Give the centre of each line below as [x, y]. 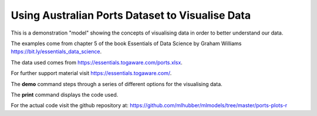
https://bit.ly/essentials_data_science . [56, 52]
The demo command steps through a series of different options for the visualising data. [117, 84]
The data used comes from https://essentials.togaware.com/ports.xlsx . [97, 62]
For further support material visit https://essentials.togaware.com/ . [91, 73]
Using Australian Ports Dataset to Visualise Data [131, 15]
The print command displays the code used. [65, 94]
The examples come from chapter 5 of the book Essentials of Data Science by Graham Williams [126, 43]
